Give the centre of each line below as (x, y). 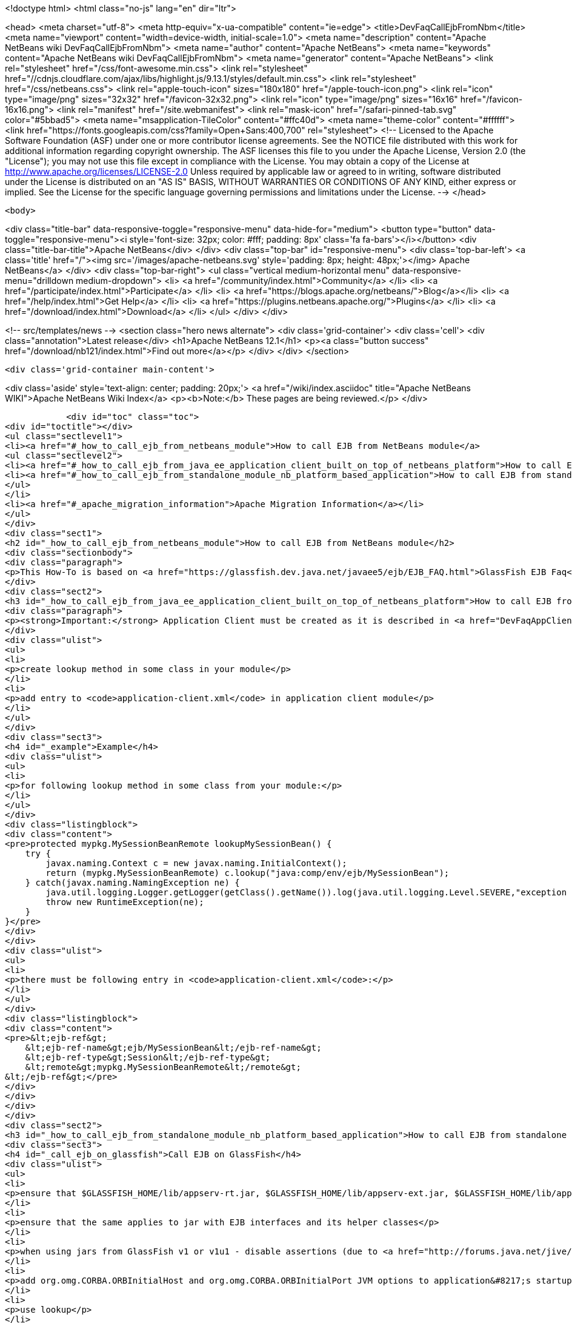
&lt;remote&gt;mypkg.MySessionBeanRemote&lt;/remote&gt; (163, 1067)
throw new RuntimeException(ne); (125, 902)
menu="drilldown (39, 281)
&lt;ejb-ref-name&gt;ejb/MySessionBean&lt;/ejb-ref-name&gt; (173, 1048)
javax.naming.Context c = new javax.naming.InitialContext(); (196, 863)
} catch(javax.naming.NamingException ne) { (132, 883)
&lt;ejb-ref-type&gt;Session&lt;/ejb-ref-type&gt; (148, 1057)
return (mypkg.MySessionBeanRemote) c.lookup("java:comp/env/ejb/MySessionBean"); (248, 873)
